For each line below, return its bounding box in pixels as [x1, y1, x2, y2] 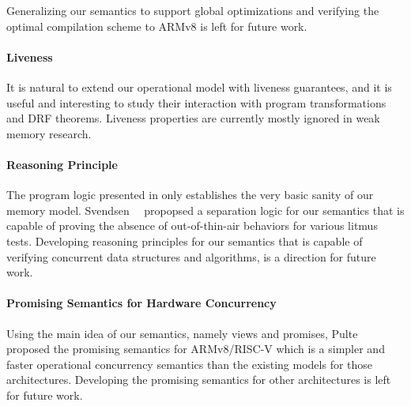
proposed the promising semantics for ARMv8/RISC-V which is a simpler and [6, 340, 385, 357]
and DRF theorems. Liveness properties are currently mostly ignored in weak [6, 110, 380, 126]
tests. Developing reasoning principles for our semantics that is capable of [6, 232, 363, 249]
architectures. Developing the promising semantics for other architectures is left [6, 371, 391, 388]
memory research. [6, 125, 92, 141]
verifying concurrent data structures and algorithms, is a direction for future [6, 248, 376, 265]
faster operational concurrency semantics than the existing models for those [6, 355, 373, 372]
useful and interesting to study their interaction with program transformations [6, 94, 386, 111]
